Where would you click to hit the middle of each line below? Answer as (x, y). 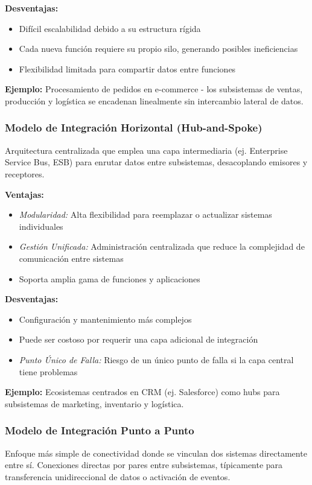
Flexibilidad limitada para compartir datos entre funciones (127, 68)
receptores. (25, 173)
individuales (41, 226)
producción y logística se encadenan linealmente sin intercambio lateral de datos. (154, 100)
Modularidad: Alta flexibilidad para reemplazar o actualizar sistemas (145, 214)
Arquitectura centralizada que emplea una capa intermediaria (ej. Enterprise (146, 150)
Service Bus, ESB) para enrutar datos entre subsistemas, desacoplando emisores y (156, 162)
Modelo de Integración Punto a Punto (100, 430)
